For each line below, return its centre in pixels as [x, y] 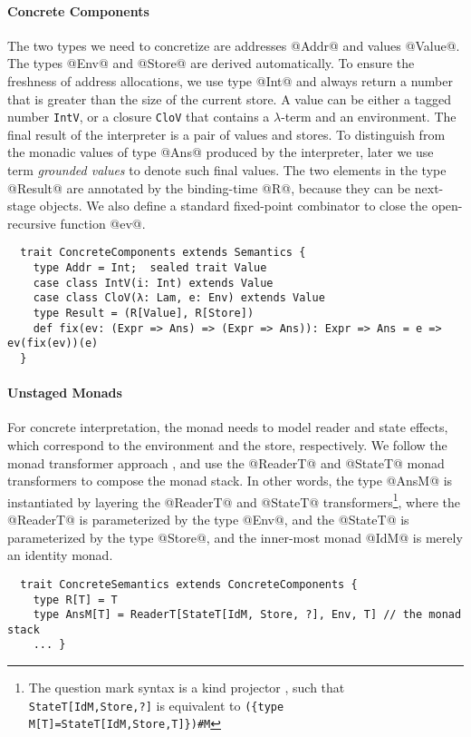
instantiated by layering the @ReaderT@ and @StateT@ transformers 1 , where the [234, 500]
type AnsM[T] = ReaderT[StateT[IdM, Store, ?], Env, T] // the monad [247, 615]
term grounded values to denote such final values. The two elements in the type [227, 170]
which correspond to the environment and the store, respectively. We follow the [227, 445]
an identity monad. [60, 555]
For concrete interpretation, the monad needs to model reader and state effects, [228, 427]
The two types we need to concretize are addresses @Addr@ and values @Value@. [234, 45]
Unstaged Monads [65, 393]
